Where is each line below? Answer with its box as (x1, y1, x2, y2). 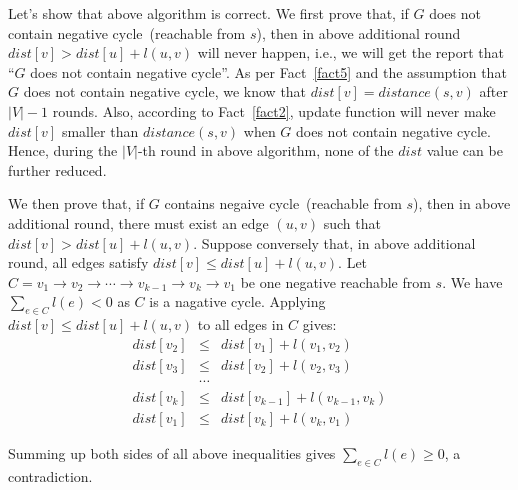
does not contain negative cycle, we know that (23, 81, 307, 102)
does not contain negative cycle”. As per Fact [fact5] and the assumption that (30, 61, 507, 82)
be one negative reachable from (240, 271, 431, 292)
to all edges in (197, 314, 284, 335)
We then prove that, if (8, 193, 145, 214)
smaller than (61, 120, 139, 141)
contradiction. (8, 465, 93, 486)
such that (323, 212, 381, 233)
